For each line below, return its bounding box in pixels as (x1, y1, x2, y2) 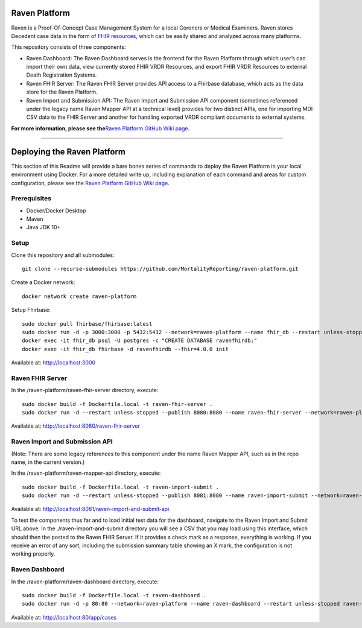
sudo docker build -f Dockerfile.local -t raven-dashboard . (22, 592, 206, 598)
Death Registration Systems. (26, 71, 97, 78)
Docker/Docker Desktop (26, 207, 86, 214)
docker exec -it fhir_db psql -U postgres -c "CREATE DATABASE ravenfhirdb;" (22, 337, 258, 344)
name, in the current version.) (11, 458, 85, 466)
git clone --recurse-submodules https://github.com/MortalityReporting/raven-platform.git (22, 265, 299, 272)
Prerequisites (11, 194, 51, 203)
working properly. (11, 550, 56, 557)
